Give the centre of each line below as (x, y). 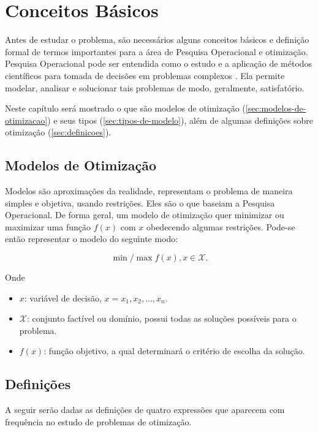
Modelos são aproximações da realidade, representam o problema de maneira (149, 191)
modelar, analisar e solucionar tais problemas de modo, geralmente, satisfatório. (155, 87)
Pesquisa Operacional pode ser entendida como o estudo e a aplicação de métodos (159, 63)
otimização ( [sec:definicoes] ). (58, 132)
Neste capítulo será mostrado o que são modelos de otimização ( (125, 108)
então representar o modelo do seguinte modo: (92, 239)
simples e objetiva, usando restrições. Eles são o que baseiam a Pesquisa (140, 203)
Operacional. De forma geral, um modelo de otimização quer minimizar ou (145, 215)
